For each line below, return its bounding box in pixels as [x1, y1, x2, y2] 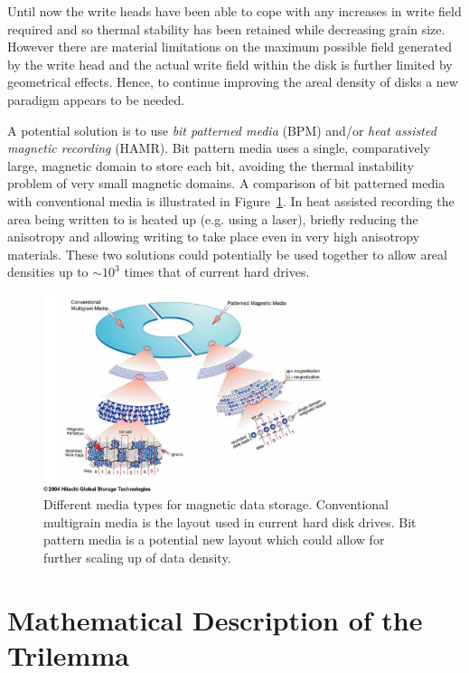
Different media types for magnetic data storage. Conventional [43, 495, 389, 514]
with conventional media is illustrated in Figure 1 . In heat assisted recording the [7, 191, 455, 210]
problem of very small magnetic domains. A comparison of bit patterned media [7, 174, 446, 193]
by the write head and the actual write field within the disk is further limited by [7, 54, 453, 73]
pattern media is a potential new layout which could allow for [43, 530, 385, 549]
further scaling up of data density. [43, 547, 231, 566]
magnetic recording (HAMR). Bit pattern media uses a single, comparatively [7, 138, 430, 157]
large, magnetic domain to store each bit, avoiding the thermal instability [7, 156, 414, 175]
